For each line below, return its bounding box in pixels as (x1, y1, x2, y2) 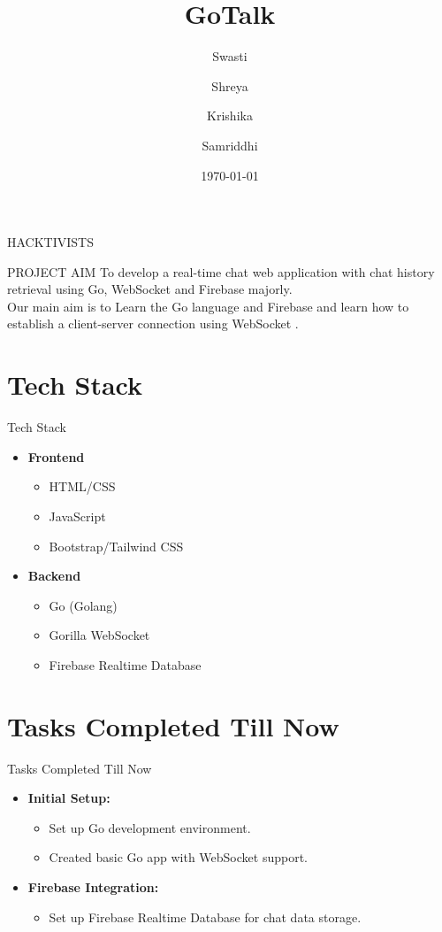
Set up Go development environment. (49, 818, 251, 836)
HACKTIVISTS (7, 233, 94, 251)
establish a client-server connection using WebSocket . (7, 314, 299, 333)
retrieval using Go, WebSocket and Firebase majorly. (7, 280, 293, 298)
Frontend (27, 447, 85, 466)
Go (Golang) (49, 596, 118, 614)
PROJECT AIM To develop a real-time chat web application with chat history (7, 262, 435, 281)
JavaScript (49, 506, 106, 525)
